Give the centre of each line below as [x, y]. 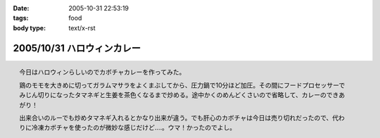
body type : [29, 27]
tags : [21, 18]
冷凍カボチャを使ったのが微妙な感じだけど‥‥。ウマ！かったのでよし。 [133, 127]
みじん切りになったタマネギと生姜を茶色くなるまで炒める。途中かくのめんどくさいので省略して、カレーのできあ [182, 95]
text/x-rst [82, 27]
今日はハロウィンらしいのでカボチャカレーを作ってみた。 [102, 72]
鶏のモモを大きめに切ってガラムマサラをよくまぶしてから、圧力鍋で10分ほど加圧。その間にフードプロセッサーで [182, 85]
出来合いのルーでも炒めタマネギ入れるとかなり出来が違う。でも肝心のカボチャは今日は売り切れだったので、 [176, 118]
